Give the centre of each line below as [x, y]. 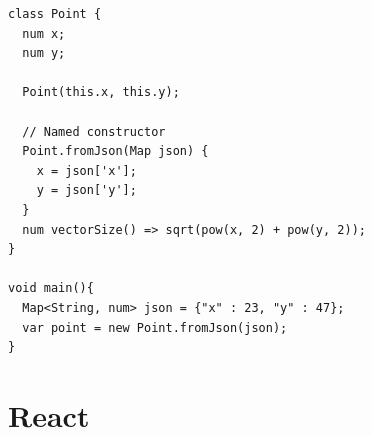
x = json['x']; [86, 170]
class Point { [55, 14]
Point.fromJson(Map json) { [115, 151]
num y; [44, 53]
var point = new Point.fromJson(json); [155, 327]
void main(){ [51, 288]
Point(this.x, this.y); [101, 92]
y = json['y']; [86, 190]
